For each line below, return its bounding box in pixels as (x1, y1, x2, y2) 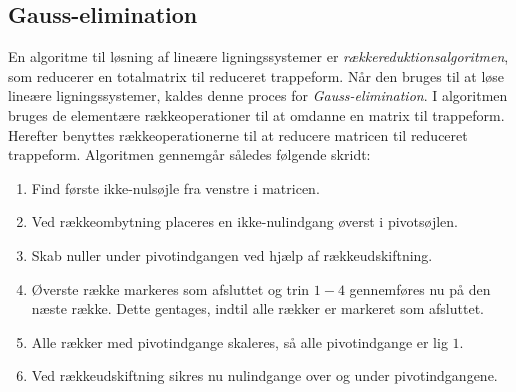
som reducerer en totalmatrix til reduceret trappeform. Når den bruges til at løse (8, 65, 505, 86)
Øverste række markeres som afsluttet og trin (31, 278, 310, 299)
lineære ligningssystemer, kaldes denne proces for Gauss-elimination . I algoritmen (8, 85, 508, 106)
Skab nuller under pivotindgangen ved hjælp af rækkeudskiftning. (31, 244, 433, 265)
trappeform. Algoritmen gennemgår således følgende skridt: (8, 144, 371, 165)
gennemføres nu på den (349, 278, 491, 299)
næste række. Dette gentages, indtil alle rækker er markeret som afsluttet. (31, 298, 484, 319)
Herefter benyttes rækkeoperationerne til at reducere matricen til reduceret (8, 124, 468, 145)
